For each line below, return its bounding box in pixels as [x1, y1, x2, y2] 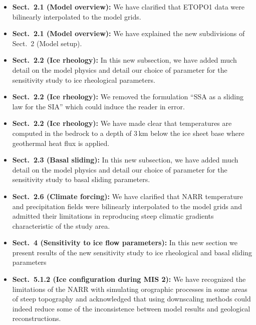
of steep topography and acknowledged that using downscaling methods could [12, 293, 251, 304]
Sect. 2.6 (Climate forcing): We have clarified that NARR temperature [12, 191, 243, 201]
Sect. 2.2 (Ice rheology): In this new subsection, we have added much [12, 55, 237, 65]
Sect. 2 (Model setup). [12, 38, 82, 48]
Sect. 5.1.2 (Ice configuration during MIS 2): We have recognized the [12, 274, 246, 284]
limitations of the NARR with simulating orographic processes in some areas [12, 283, 247, 294]
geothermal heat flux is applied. [12, 137, 110, 148]
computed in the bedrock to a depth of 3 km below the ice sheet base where [12, 127, 244, 138]
